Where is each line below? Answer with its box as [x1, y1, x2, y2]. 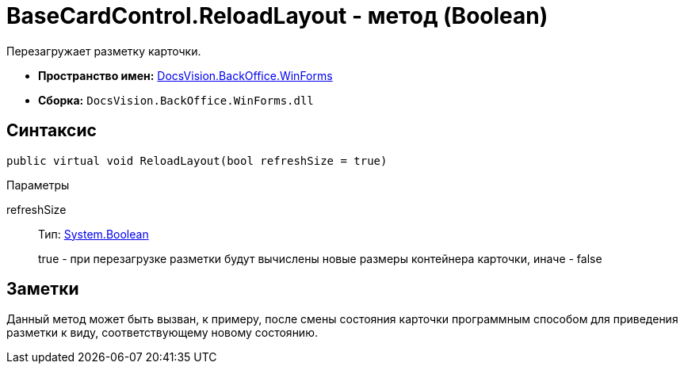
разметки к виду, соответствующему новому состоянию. [6, 326, 318, 340]
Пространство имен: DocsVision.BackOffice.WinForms [38, 68, 333, 82]
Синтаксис [6, 120, 97, 141]
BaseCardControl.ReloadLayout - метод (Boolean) [6, 2, 548, 29]
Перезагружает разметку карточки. [6, 44, 201, 58]
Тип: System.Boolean [38, 227, 149, 241]
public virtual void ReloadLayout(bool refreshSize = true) [6, 154, 388, 167]
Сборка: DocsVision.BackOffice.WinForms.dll [38, 93, 314, 107]
